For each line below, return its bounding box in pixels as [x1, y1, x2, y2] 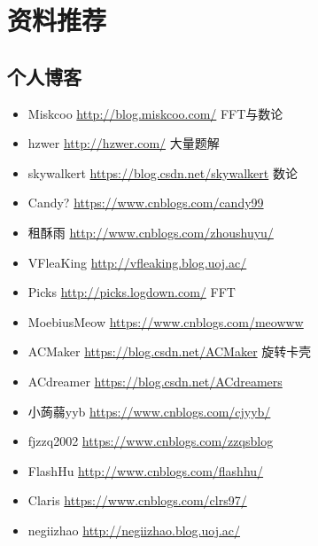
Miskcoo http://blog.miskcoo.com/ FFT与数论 [27, 104, 283, 122]
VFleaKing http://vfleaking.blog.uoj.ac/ [27, 253, 247, 271]
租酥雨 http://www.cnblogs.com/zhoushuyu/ [27, 222, 274, 241]
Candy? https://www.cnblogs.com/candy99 [27, 193, 264, 212]
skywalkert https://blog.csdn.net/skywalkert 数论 [27, 163, 298, 182]
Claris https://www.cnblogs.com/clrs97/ [27, 491, 247, 510]
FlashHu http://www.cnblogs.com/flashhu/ [27, 461, 264, 480]
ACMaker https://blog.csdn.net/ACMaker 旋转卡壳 [27, 342, 312, 361]
